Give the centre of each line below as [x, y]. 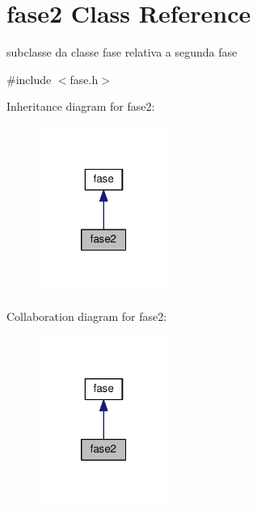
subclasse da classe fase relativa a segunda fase [122, 52]
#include [29, 79]
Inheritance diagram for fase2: [81, 106]
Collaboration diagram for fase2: [87, 316]
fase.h [84, 79]
